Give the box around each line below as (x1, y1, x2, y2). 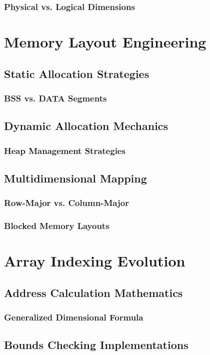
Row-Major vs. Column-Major (4, 196, 129, 209)
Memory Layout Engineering (4, 31, 206, 52)
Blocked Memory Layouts (4, 219, 109, 232)
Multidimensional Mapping (4, 170, 147, 185)
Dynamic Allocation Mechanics (4, 118, 168, 133)
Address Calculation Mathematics (4, 284, 183, 300)
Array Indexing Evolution (4, 250, 185, 271)
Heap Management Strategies (4, 144, 125, 156)
